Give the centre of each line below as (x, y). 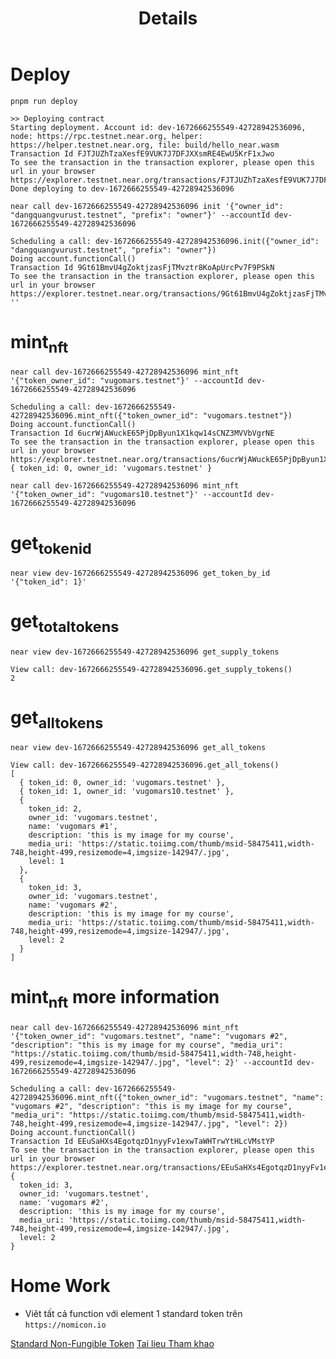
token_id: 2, (55, 809)
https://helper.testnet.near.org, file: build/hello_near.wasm (145, 145)
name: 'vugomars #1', (73, 827)
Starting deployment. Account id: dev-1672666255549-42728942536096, (158, 127)
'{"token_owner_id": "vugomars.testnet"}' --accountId (127, 381)
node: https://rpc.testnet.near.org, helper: (106, 136)
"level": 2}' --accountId (238, 1062)
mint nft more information (115, 999)
